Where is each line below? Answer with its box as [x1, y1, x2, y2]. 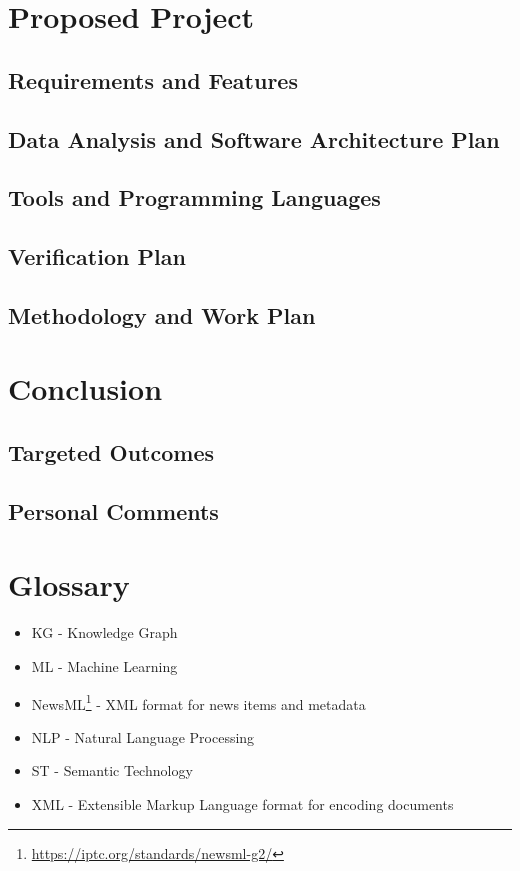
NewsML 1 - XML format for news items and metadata [31, 690, 366, 714]
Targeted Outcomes [8, 437, 215, 468]
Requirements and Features [8, 64, 298, 95]
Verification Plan [8, 241, 186, 272]
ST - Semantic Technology [31, 760, 193, 781]
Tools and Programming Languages [8, 182, 381, 213]
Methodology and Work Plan [8, 299, 316, 330]
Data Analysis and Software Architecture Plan [8, 123, 500, 154]
